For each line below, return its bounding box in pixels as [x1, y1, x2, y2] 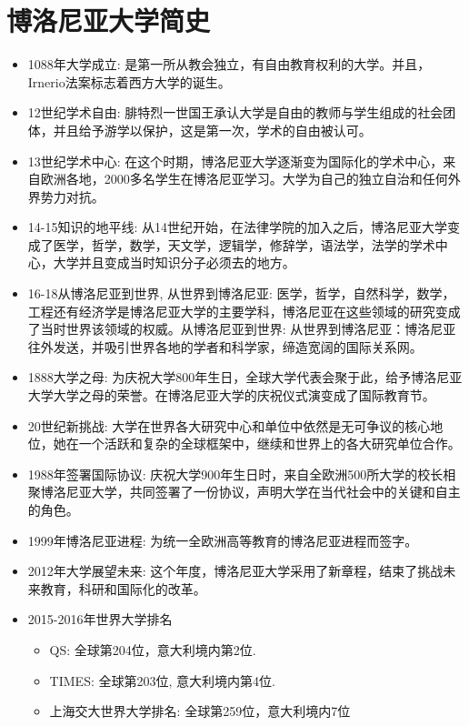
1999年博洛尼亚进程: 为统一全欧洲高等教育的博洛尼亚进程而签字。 [27, 530, 418, 550]
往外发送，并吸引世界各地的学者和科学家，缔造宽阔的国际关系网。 [27, 337, 423, 356]
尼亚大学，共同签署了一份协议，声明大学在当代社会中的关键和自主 [65, 482, 461, 501]
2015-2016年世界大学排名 [27, 610, 173, 629]
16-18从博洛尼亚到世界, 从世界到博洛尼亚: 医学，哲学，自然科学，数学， [27, 284, 455, 303]
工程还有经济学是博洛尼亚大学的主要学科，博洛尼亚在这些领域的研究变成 [27, 301, 461, 320]
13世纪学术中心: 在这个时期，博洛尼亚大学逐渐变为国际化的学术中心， [27, 151, 444, 170]
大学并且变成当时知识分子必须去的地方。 [53, 253, 295, 272]
